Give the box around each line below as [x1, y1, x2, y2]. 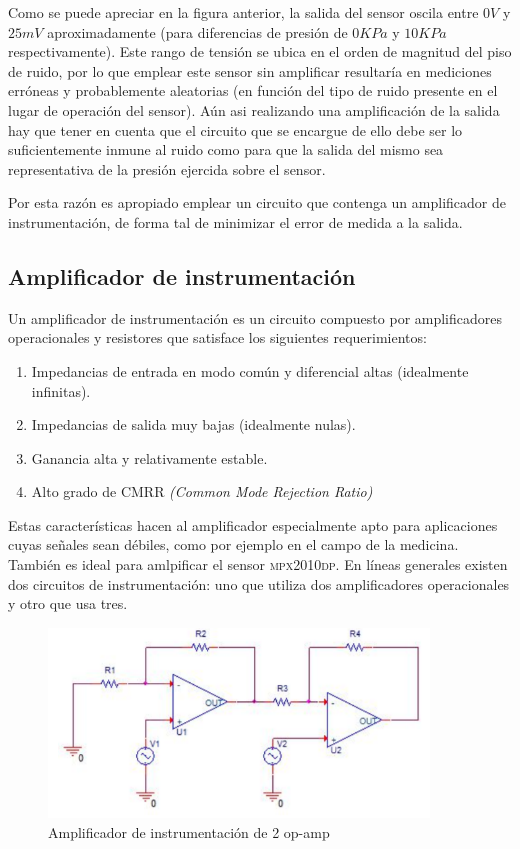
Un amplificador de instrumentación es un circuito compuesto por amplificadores [8, 307, 503, 328]
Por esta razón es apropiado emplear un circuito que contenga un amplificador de [8, 192, 506, 213]
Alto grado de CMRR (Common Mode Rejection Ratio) [31, 481, 373, 502]
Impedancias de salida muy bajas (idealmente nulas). [31, 414, 356, 435]
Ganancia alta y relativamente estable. [31, 447, 268, 468]
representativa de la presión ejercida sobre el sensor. [8, 158, 326, 179]
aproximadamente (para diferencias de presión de [47, 21, 348, 42]
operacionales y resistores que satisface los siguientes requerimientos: [8, 327, 427, 348]
